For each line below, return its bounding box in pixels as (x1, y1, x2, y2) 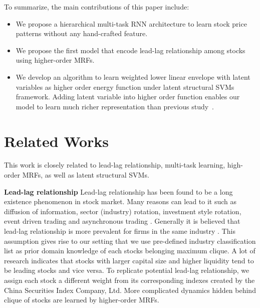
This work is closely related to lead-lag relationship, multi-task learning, (4, 160, 225, 170)
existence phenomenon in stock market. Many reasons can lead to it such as (4, 196, 237, 207)
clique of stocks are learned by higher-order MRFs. (4, 294, 159, 305)
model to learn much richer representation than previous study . (16, 101, 214, 111)
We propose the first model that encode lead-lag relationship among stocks (16, 45, 245, 55)
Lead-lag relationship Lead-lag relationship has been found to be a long (4, 186, 233, 197)
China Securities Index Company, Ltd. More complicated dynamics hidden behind (4, 284, 256, 295)
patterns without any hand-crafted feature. (16, 28, 148, 39)
